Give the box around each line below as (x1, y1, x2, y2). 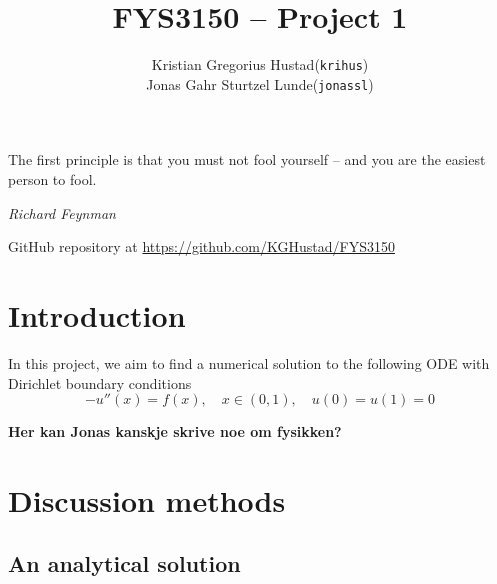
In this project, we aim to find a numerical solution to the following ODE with (8, 352, 490, 373)
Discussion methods (8, 479, 286, 520)
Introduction (8, 295, 186, 335)
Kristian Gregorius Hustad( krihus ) (151, 54, 369, 75)
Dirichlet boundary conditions (8, 372, 192, 393)
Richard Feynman (8, 202, 116, 223)
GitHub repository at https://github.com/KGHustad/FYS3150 (8, 236, 395, 257)
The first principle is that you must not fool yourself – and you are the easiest (8, 149, 486, 170)
